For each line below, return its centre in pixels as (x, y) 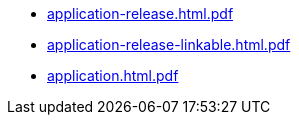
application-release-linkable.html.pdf (169, 44)
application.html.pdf (113, 75)
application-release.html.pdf (140, 13)
